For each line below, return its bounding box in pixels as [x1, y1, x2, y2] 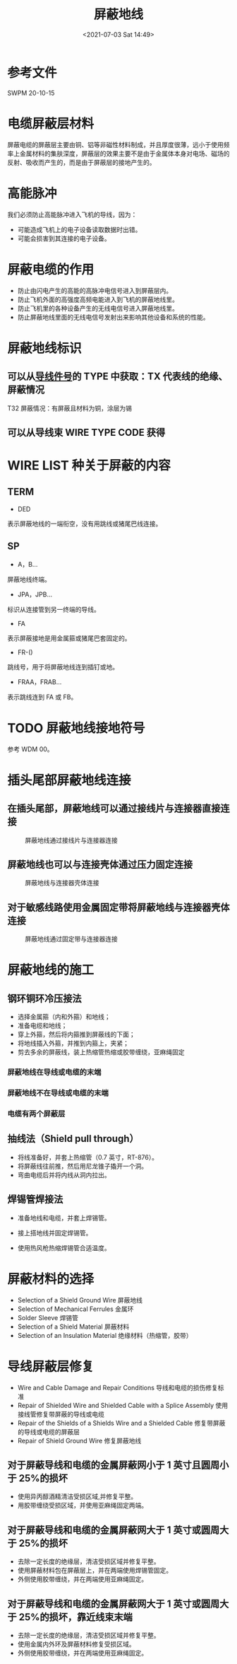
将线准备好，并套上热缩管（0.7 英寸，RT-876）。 [17, 1152, 159, 1161]
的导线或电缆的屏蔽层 [17, 1427, 80, 1436]
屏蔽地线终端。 [7, 574, 51, 584]
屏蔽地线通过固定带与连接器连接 [25, 935, 118, 943]
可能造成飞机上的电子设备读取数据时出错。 [17, 225, 142, 233]
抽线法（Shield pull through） [7, 1133, 139, 1145]
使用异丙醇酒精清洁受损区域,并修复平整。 [17, 1492, 138, 1501]
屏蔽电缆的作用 [7, 261, 95, 277]
